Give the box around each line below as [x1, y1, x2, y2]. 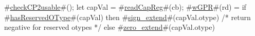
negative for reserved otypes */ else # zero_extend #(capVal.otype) [4, 22, 215, 32]
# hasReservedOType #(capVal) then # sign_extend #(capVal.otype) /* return [4, 11, 251, 22]
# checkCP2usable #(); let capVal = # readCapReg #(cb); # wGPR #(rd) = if [4, 2, 246, 12]
